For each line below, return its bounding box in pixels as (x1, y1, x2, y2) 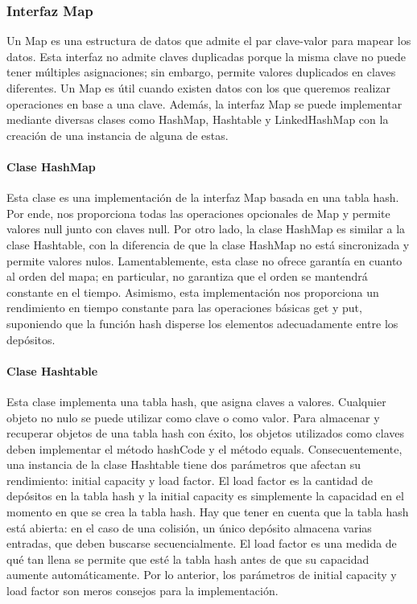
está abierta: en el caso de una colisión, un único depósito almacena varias (6, 519, 372, 536)
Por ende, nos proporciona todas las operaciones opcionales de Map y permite (6, 204, 390, 221)
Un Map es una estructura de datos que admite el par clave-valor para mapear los (6, 32, 411, 49)
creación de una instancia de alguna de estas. (6, 126, 229, 143)
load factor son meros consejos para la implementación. (6, 582, 279, 599)
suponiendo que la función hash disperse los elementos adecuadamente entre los (6, 314, 398, 331)
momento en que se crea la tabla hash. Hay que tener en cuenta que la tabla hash (6, 503, 409, 520)
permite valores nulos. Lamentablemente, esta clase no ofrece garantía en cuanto (6, 252, 403, 269)
